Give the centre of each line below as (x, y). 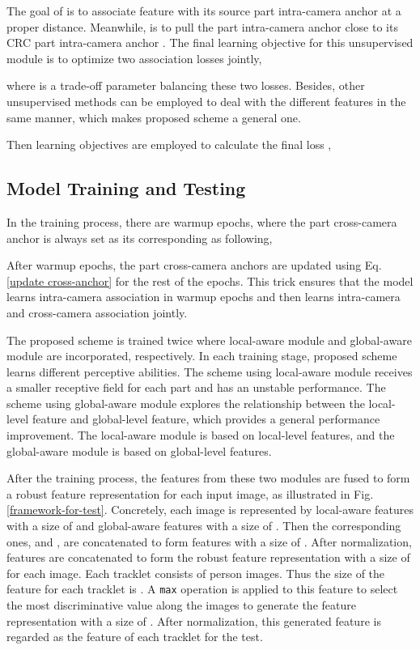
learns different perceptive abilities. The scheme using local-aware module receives (210, 371)
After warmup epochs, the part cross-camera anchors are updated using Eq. (194, 265)
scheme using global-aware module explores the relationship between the (186, 403)
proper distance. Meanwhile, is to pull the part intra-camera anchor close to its (202, 26)
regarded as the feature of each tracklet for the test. (135, 637)
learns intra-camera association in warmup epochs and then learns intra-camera (204, 297)
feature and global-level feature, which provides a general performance (206, 419)
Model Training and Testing (126, 188)
